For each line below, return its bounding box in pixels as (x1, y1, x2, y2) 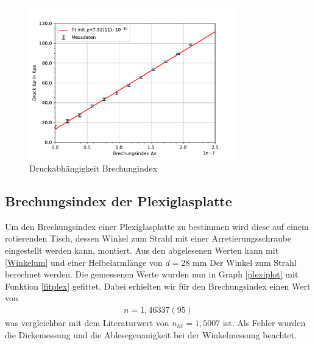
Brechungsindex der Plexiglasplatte (5, 191, 232, 210)
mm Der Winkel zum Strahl (192, 256, 297, 268)
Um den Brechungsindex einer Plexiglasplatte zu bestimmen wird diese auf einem (5, 220, 309, 232)
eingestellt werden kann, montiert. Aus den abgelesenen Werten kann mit (5, 243, 279, 256)
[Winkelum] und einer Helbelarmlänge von (5, 256, 163, 268)
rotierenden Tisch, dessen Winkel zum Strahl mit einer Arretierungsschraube (5, 232, 292, 245)
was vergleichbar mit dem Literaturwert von (5, 316, 169, 329)
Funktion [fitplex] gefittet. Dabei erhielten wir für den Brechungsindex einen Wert (5, 279, 311, 292)
